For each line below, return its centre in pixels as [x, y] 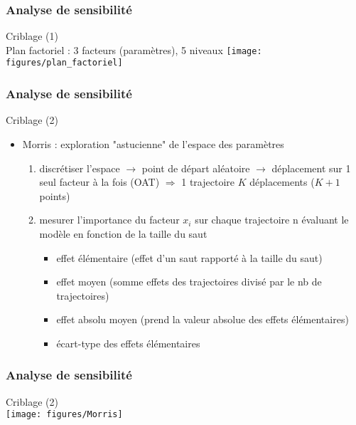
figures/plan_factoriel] [64, 63]
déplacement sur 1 [311, 168]
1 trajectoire [208, 182]
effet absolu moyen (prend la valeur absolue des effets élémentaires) [203, 319]
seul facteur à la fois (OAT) [99, 182]
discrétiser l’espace [80, 168]
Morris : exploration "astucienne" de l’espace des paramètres [153, 143]
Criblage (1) [32, 36]
